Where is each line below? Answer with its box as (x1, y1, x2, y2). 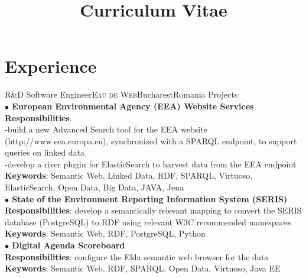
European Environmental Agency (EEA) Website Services (12, 99, 254, 112)
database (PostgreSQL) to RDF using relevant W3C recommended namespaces (5, 215, 291, 228)
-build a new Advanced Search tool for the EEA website (5, 123, 207, 135)
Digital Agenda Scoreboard (12, 239, 125, 251)
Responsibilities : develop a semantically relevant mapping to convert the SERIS (5, 204, 302, 216)
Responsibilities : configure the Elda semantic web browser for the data (5, 250, 269, 263)
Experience (5, 54, 97, 78)
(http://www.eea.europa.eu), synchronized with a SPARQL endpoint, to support (5, 134, 297, 147)
